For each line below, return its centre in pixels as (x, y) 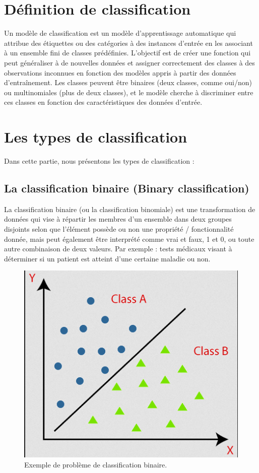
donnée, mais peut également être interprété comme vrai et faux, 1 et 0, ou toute (129, 239)
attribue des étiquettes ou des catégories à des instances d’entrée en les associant (128, 43)
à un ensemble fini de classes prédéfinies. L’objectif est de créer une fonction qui (127, 53)
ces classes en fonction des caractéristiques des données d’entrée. (103, 102)
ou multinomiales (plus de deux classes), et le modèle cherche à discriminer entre (129, 92)
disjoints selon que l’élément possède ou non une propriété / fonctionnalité (119, 228)
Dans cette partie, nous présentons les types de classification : (99, 161)
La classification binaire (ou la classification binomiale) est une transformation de (130, 209)
